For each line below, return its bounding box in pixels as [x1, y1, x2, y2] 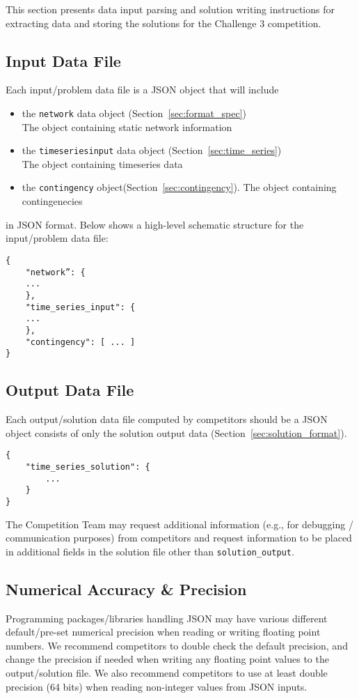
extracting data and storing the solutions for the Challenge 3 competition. [6, 15, 321, 30]
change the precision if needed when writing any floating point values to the [6, 652, 329, 666]
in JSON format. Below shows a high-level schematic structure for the [6, 217, 304, 231]
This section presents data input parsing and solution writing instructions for [6, 2, 335, 16]
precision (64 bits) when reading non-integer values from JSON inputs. [6, 679, 308, 693]
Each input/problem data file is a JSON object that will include [6, 82, 279, 97]
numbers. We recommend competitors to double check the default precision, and [6, 638, 348, 652]
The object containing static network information [22, 119, 232, 134]
